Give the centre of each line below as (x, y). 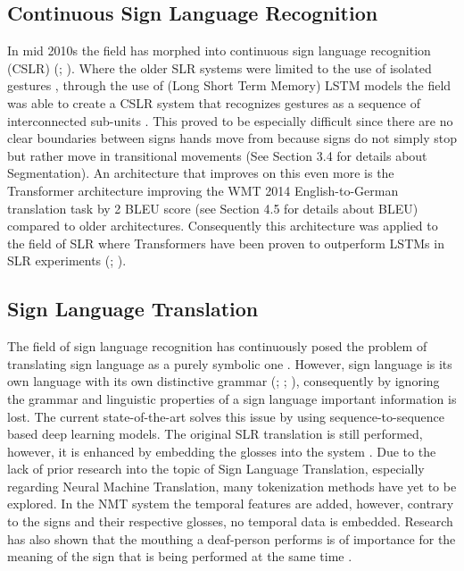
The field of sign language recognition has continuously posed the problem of (217, 346)
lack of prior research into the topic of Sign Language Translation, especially (216, 469)
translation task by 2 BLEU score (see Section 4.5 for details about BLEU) (213, 208)
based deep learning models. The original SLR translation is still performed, (215, 434)
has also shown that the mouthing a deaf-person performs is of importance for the (232, 538)
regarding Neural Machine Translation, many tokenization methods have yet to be (232, 486)
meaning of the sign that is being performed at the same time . (180, 556)
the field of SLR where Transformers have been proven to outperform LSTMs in (226, 243)
